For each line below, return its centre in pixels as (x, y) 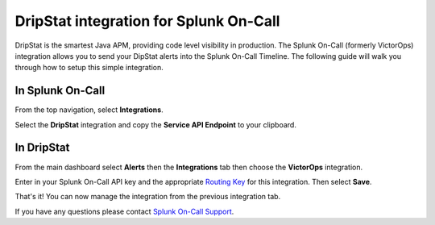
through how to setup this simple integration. (89, 68)
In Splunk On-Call (60, 91)
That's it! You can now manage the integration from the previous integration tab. (148, 197)
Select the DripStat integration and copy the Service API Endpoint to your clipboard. (156, 124)
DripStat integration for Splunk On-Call (147, 21)
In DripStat (42, 148)
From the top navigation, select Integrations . (89, 110)
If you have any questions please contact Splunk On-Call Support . (124, 211)
